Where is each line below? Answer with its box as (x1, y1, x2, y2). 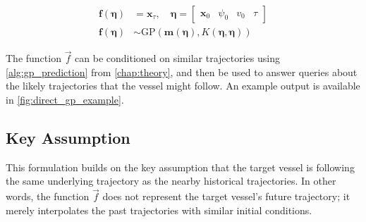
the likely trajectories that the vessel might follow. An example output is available (6, 78, 360, 93)
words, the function (6, 189, 90, 204)
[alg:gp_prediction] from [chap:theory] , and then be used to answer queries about (6, 64, 358, 79)
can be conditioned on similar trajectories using (75, 51, 280, 66)
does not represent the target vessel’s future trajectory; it (102, 189, 350, 204)
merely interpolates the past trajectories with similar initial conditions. (6, 202, 312, 217)
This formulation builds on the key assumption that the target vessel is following (6, 159, 355, 174)
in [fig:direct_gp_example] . (6, 92, 124, 107)
